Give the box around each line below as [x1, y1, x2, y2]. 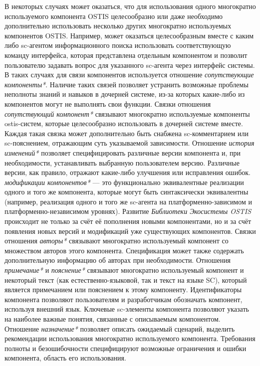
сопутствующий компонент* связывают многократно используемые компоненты [4, 108, 250, 119]
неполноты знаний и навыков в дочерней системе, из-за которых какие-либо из [4, 89, 245, 99]
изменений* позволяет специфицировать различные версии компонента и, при [4, 147, 241, 158]
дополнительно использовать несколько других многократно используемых [4, 20, 232, 31]
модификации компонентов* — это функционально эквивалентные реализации [4, 177, 244, 187]
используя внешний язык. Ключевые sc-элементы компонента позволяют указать [4, 304, 249, 314]
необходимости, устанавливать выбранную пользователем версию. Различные [4, 157, 240, 168]
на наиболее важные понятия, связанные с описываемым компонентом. [4, 314, 221, 324]
